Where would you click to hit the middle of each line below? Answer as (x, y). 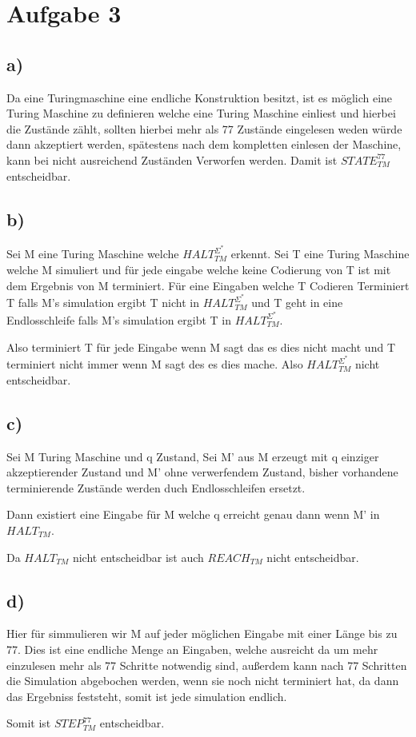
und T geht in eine (297, 303)
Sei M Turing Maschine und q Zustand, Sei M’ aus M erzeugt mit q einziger (193, 456)
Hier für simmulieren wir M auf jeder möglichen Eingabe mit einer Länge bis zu (202, 633)
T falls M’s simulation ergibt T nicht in (103, 303)
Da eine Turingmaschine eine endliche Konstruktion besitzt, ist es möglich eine (200, 97)
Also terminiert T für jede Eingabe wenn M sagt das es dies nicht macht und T (201, 347)
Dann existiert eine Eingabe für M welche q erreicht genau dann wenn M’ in (193, 514)
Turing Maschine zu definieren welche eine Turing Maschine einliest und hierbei (201, 113)
